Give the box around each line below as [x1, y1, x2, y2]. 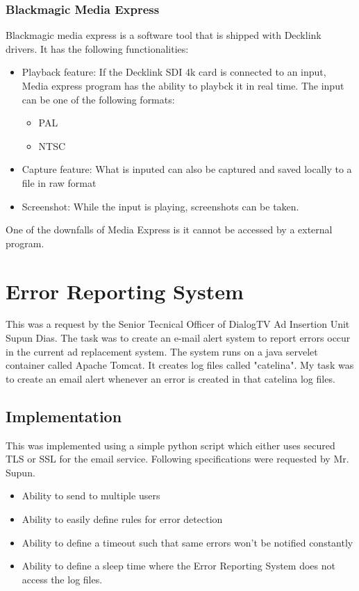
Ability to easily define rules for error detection [22, 512, 223, 526]
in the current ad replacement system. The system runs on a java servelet [6, 344, 318, 358]
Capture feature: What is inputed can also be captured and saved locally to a [22, 162, 352, 176]
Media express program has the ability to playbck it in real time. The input [22, 78, 344, 92]
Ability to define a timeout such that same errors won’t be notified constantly [22, 535, 353, 549]
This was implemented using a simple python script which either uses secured [6, 438, 335, 452]
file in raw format [22, 175, 97, 190]
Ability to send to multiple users [22, 488, 160, 503]
